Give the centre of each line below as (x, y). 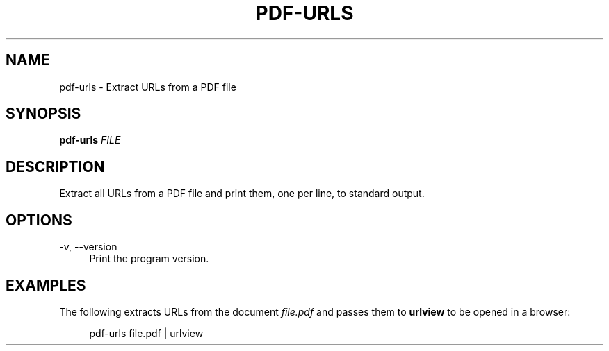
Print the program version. (149, 259)
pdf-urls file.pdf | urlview (146, 333)
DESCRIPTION (55, 166)
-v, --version (88, 247)
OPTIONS (39, 220)
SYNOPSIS (43, 114)
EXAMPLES (46, 285)
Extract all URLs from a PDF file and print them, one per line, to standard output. (242, 194)
